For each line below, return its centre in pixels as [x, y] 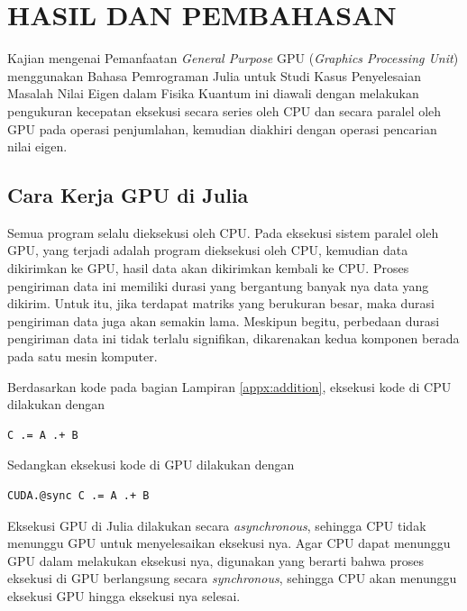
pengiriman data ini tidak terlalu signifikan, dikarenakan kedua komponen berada [233, 338]
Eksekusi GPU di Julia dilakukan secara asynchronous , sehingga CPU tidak [217, 525]
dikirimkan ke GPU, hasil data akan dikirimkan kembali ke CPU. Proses [208, 268]
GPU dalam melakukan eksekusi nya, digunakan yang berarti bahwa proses [215, 560]
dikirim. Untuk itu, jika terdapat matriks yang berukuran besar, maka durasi [221, 303]
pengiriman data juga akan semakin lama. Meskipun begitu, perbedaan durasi [224, 320]
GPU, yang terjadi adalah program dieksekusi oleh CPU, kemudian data [208, 250]
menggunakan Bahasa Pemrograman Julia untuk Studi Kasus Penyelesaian [214, 75]
